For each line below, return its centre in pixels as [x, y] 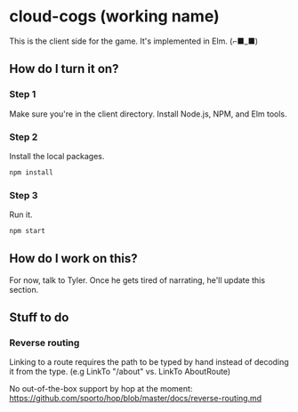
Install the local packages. [57, 156]
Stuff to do [39, 318]
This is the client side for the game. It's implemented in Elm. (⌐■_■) [134, 41]
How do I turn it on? [64, 69]
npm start [28, 231]
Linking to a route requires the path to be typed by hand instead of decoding [149, 362]
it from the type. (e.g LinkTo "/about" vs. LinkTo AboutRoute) [120, 372]
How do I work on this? [73, 259]
